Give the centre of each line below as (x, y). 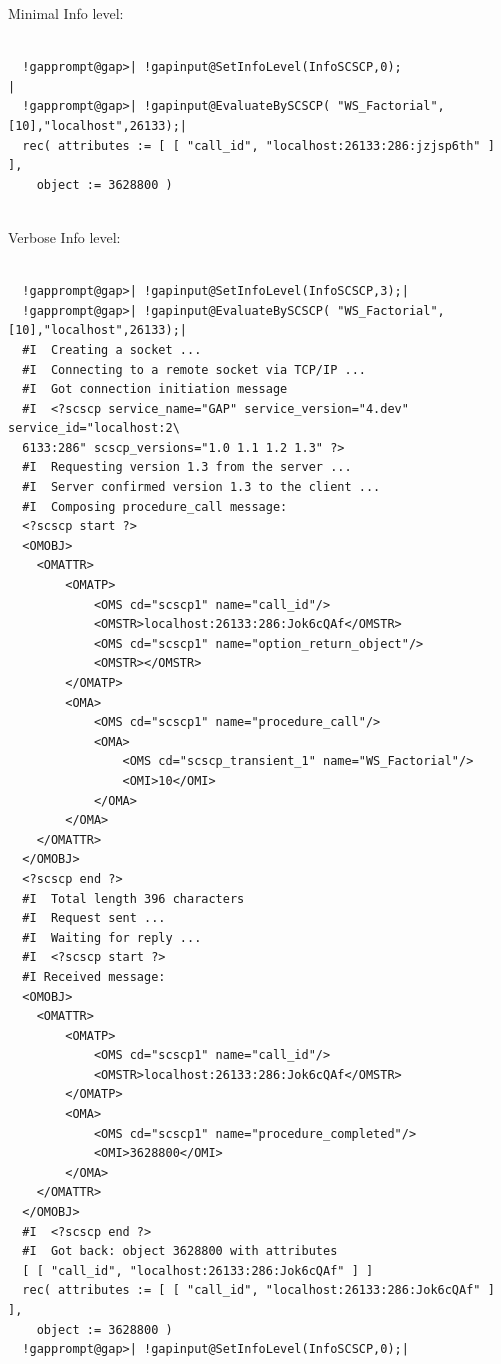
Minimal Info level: (66, 13)
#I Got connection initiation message (155, 389)
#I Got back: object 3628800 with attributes (180, 1251)
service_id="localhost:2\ (94, 428)
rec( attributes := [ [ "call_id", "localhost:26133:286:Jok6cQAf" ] (258, 1290)
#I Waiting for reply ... (112, 937)
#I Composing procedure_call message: (155, 506)
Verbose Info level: (64, 236)
